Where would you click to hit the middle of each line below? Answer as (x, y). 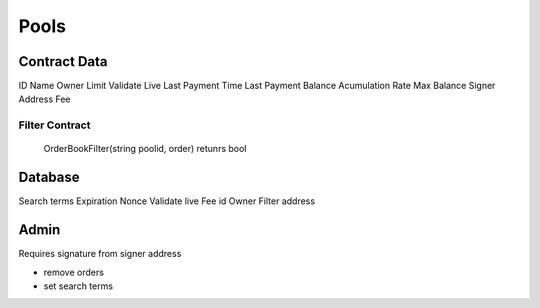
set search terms (78, 286)
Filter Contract (54, 125)
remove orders (74, 272)
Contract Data (63, 61)
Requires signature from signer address (100, 254)
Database (49, 177)
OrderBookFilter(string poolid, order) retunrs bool (145, 149)
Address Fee (44, 99)
